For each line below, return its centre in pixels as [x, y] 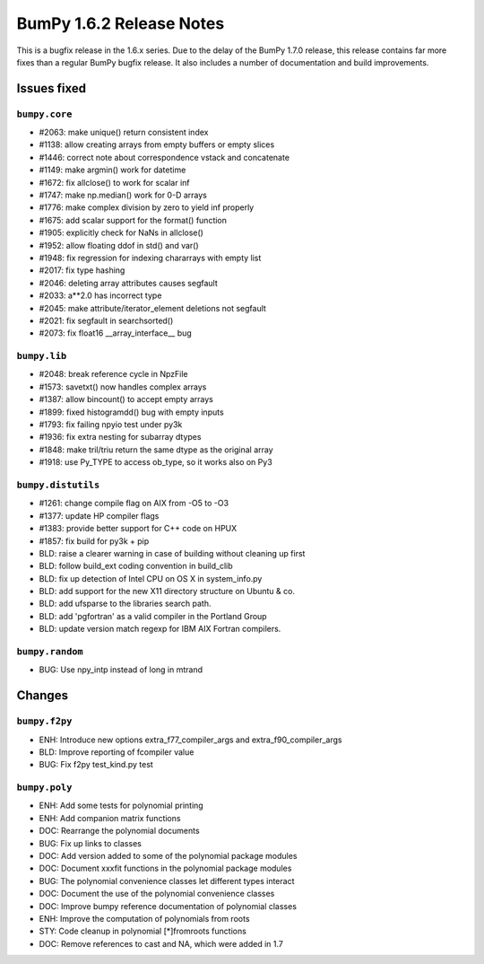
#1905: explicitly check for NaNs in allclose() [121, 232]
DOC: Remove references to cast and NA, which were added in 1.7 [161, 943]
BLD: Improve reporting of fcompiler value [117, 752]
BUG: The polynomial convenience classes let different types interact [167, 881]
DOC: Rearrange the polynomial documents [120, 831]
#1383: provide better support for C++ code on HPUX [138, 529]
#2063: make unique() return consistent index [124, 132]
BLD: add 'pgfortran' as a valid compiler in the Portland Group [153, 616]
